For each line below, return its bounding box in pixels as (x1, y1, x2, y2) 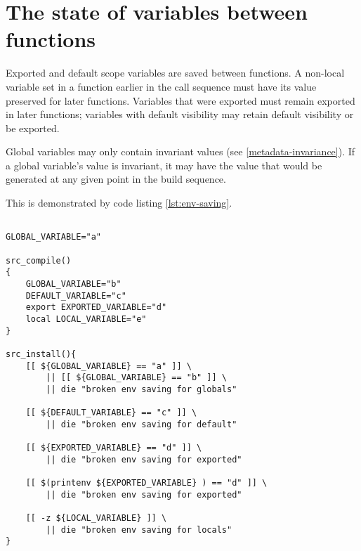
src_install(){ (6, 349, 77, 359)
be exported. (6, 120, 60, 135)
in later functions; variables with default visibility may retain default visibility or (6, 107, 354, 122)
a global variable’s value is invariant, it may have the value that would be (6, 157, 322, 172)
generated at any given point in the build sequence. (6, 171, 226, 186)
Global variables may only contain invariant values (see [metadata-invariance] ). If (6, 144, 355, 159)
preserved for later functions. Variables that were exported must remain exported (6, 93, 355, 108)
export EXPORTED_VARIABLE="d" (25, 302, 167, 313)
